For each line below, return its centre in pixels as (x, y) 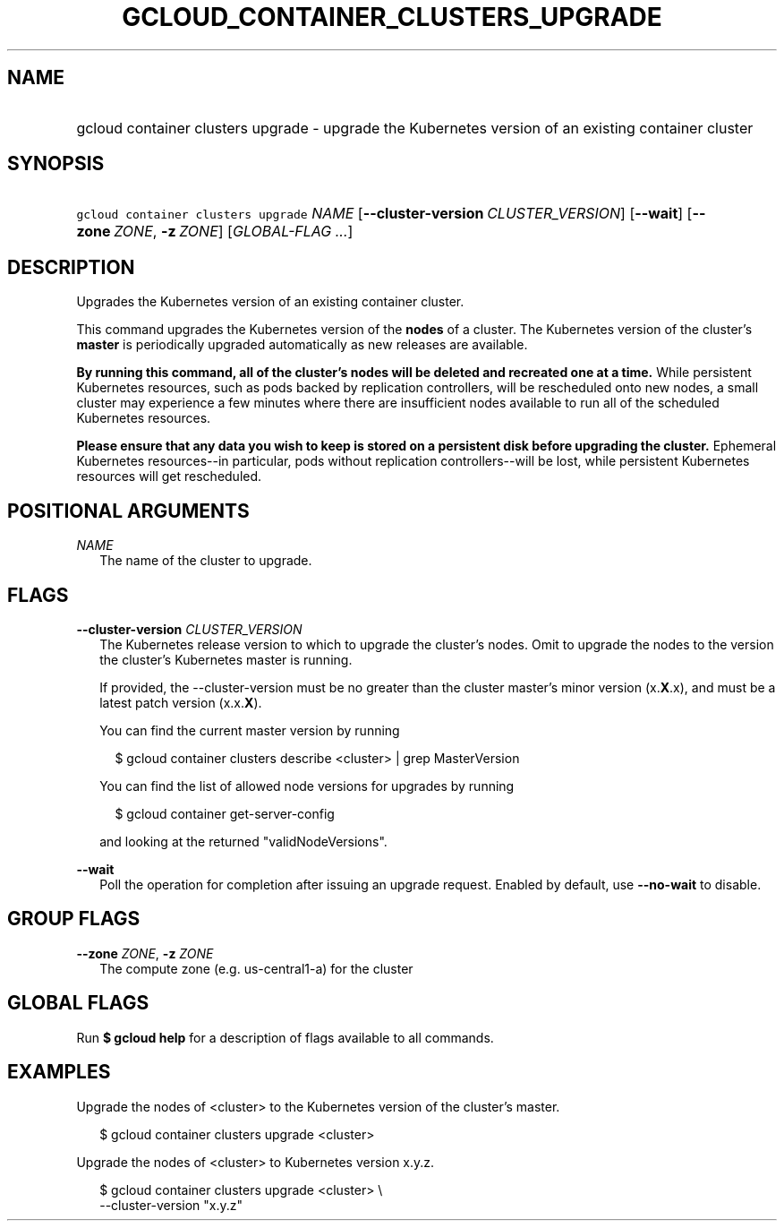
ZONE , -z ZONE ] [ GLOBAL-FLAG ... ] (234, 232)
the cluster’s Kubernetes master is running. (226, 659)
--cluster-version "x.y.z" (171, 1205)
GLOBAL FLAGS (78, 1003)
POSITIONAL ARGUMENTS (128, 511)
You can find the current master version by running (250, 730)
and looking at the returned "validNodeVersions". (243, 841)
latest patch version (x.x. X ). (181, 702)
